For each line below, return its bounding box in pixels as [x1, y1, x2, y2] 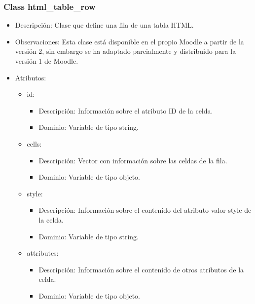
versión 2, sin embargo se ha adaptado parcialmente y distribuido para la [15, 46, 236, 56]
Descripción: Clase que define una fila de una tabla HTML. [15, 20, 194, 30]
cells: [27, 138, 42, 149]
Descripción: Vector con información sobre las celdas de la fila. [38, 155, 227, 165]
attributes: [27, 248, 59, 258]
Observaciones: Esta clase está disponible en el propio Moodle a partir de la [15, 36, 244, 46]
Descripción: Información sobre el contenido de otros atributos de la [38, 264, 244, 274]
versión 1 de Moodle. [15, 56, 78, 66]
